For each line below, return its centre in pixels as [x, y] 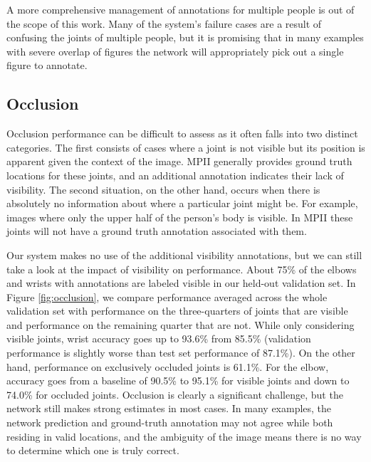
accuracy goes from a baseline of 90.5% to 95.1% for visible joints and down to [178, 380]
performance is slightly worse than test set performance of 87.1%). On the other [181, 353]
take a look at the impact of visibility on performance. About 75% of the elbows [182, 269]
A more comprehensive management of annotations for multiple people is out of [181, 9]
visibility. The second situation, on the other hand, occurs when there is [163, 189]
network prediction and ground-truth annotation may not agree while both [170, 422]
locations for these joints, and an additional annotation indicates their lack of [175, 175]
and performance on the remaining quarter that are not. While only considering [181, 324]
